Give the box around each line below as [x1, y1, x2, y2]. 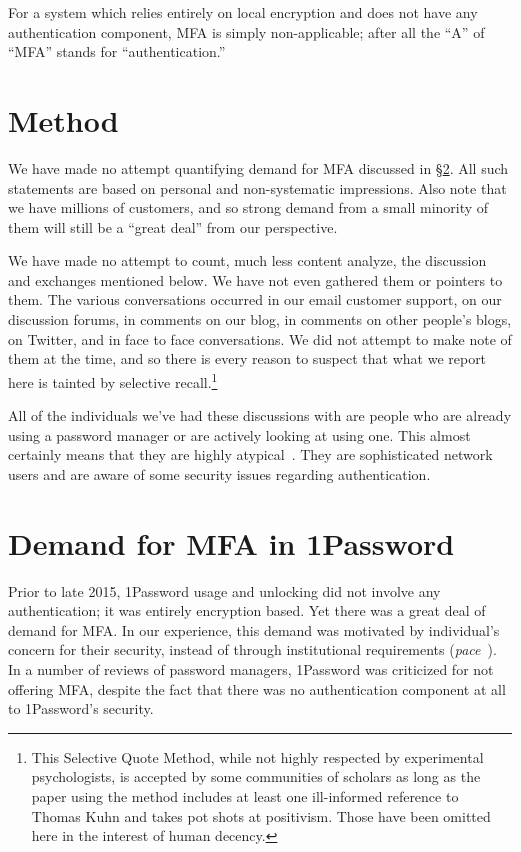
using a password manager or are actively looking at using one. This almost [8, 424, 471, 445]
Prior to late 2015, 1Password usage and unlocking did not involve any [8, 580, 441, 601]
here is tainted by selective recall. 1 [8, 368, 218, 392]
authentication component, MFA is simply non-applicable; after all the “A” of [8, 21, 485, 42]
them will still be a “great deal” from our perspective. [8, 216, 338, 237]
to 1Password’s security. [8, 698, 154, 719]
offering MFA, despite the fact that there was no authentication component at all [8, 678, 506, 699]
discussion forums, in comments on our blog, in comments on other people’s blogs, [8, 309, 512, 330]
